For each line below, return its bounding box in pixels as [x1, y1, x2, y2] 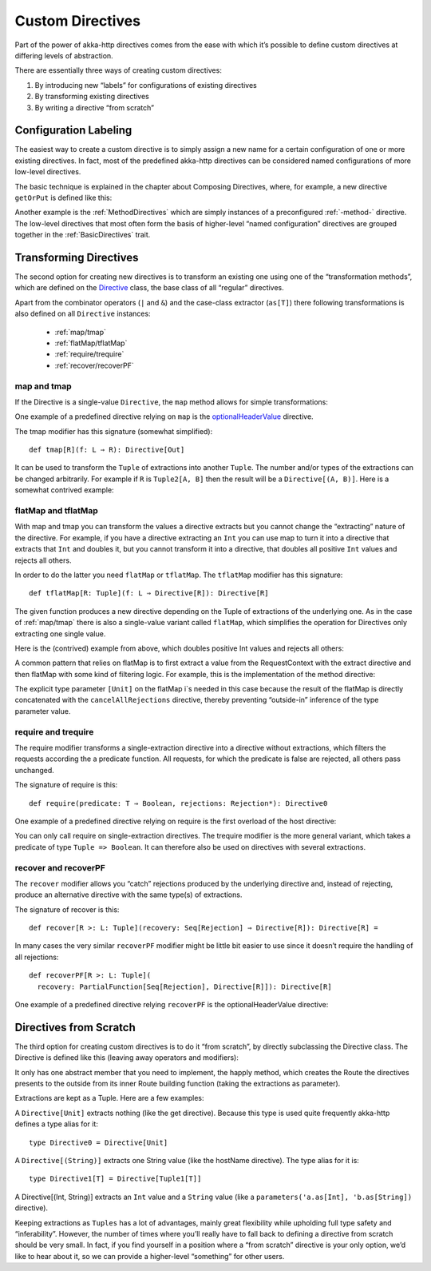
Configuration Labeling [14, 124, 132, 137]
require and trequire [14, 726, 94, 737]
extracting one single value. [14, 628, 106, 639]
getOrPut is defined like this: [14, 193, 113, 202]
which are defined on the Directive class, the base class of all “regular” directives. [14, 283, 284, 293]
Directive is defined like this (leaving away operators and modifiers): [14, 1053, 239, 1062]
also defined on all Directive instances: [14, 309, 151, 319]
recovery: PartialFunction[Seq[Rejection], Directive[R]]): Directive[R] [37, 982, 332, 991]
